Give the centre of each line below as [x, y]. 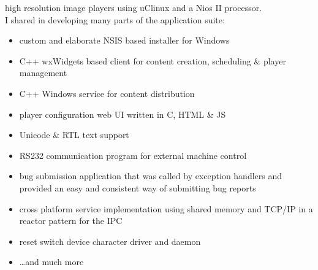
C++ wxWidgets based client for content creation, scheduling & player [153, 60]
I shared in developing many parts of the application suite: [115, 19]
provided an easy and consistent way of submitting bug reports [138, 187]
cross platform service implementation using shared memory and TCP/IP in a [166, 208]
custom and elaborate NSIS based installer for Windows [124, 40]
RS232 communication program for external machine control [133, 155]
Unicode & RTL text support [74, 135]
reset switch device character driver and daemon [110, 241]
